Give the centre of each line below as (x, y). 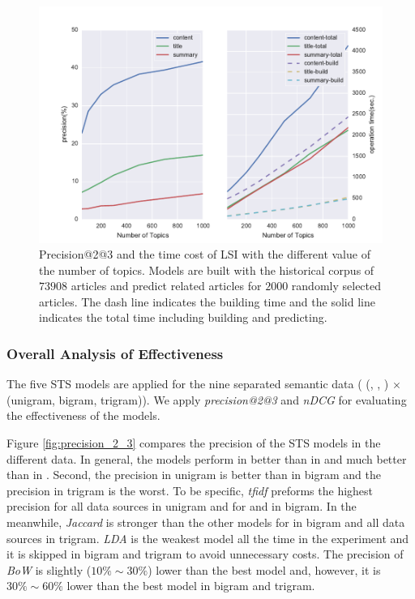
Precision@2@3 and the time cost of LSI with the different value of (205, 254)
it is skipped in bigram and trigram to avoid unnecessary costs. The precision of (205, 554)
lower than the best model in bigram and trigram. (191, 586)
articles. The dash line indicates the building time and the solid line (207, 301)
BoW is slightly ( (49, 569)
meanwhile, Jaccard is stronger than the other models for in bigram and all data (206, 522)
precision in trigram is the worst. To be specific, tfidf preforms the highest (190, 490)
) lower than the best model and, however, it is (264, 569)
